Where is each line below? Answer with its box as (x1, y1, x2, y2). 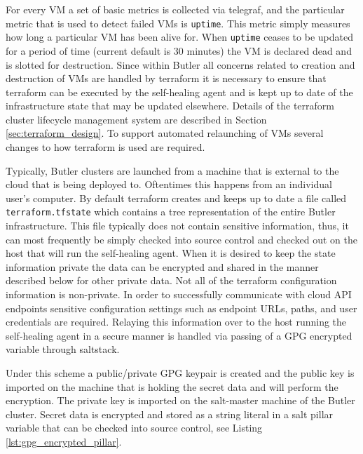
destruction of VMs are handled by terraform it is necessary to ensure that (6, 71, 327, 86)
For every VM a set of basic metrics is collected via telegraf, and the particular (6, 2, 345, 16)
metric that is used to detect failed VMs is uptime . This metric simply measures (6, 15, 350, 30)
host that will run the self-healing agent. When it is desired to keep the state (6, 246, 336, 260)
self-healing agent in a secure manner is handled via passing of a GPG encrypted (6, 328, 352, 342)
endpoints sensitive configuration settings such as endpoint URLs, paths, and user (6, 300, 357, 315)
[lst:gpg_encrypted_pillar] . (6, 434, 122, 448)
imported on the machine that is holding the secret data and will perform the (6, 379, 338, 394)
